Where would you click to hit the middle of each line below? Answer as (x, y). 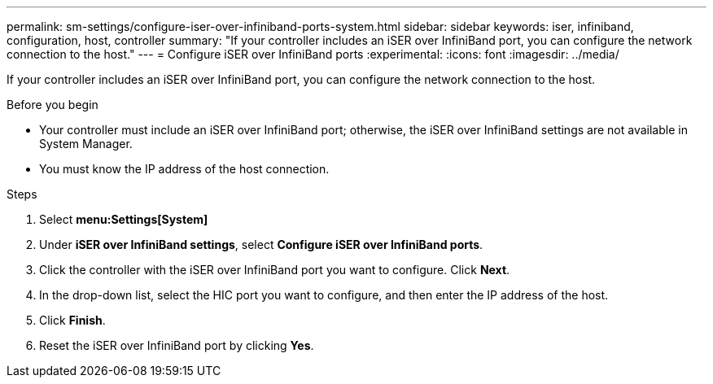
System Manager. (86, 144)
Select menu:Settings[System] (124, 219)
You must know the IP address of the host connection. (184, 169)
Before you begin (52, 105)
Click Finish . (72, 320)
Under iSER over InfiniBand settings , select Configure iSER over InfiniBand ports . (261, 244)
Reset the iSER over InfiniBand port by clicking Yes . (177, 345)
